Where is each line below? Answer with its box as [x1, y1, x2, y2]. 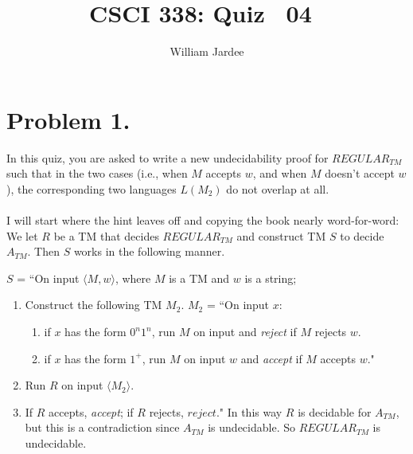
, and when [252, 165, 307, 182]
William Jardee [169, 43, 244, 60]
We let [6, 227, 38, 244]
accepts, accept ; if [49, 403, 134, 420]
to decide [340, 227, 384, 244]
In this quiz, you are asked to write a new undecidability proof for [6, 149, 329, 166]
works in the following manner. [73, 243, 225, 260]
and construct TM [236, 227, 326, 244]
